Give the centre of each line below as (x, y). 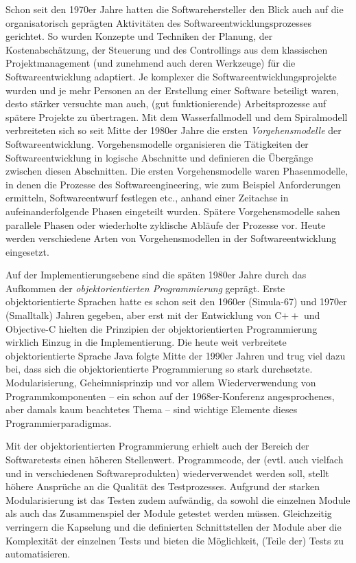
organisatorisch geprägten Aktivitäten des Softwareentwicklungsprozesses (158, 22)
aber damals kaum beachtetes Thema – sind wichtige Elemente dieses (152, 409)
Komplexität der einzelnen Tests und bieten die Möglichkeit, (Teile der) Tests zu (175, 540)
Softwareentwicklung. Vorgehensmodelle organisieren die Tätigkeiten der (157, 143)
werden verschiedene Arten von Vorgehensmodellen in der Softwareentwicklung (171, 238)
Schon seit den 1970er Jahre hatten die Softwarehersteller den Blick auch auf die (175, 9)
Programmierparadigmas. (59, 422)
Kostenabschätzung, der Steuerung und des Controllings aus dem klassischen (167, 49)
